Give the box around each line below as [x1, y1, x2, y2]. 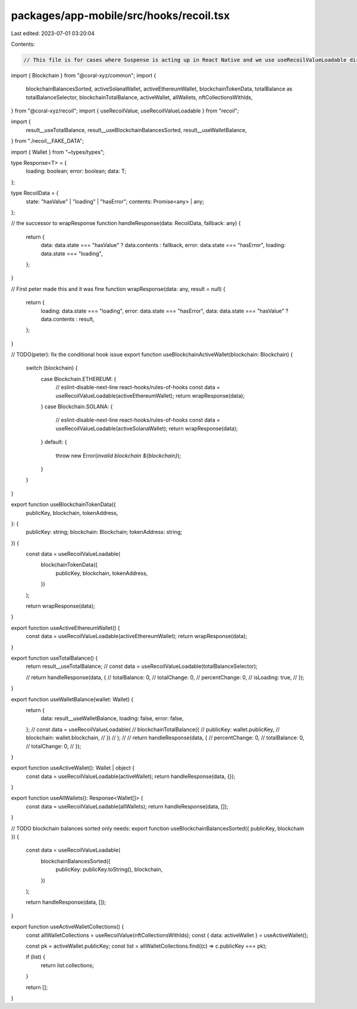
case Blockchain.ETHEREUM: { [40, 375, 117, 382]
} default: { [40, 438, 67, 446]
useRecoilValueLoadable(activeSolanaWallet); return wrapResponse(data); [55, 424, 238, 432]
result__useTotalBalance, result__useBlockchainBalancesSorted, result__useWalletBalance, [26, 126, 247, 133]
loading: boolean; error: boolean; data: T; [26, 167, 127, 175]
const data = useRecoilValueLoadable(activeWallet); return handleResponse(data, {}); [26, 773, 236, 780]
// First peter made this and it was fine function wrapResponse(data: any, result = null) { [11, 285, 226, 292]
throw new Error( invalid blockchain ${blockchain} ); [55, 452, 181, 459]
